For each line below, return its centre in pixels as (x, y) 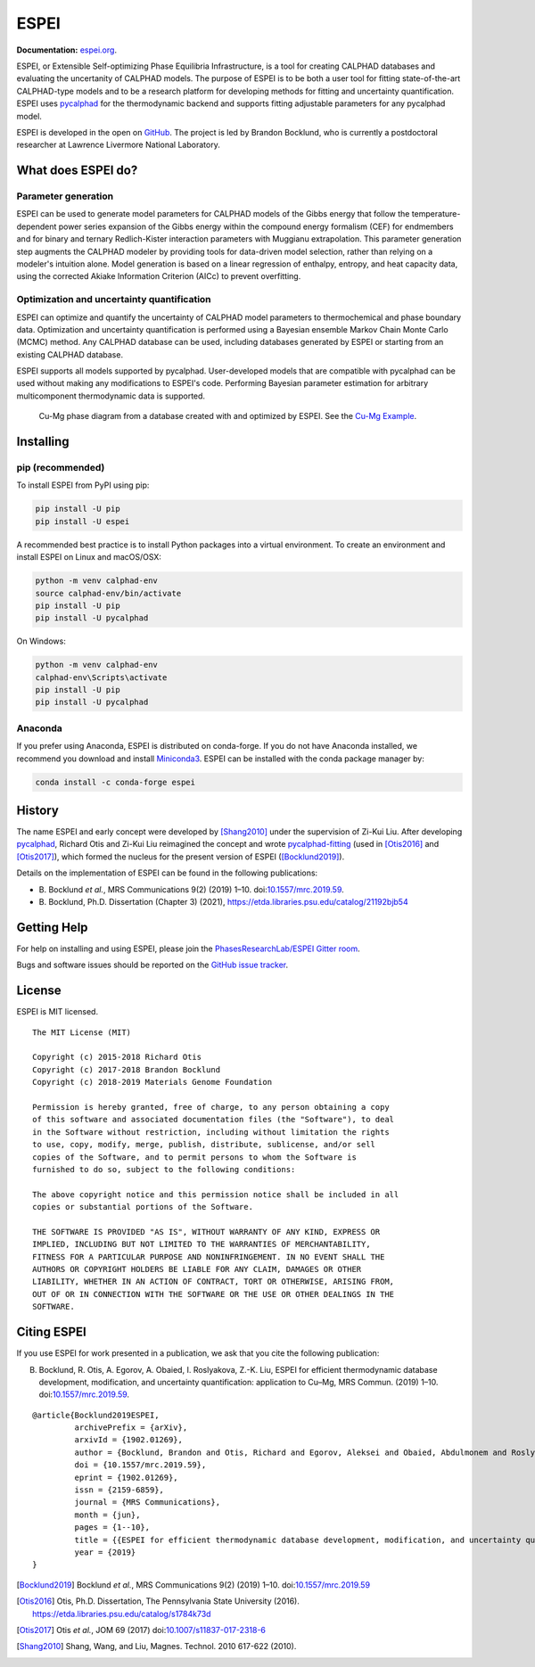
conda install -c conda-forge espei (115, 782)
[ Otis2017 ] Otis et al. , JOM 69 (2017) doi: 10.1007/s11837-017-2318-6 (141, 1630)
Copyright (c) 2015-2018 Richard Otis (117, 1057)
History (38, 810)
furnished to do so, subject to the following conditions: (164, 1169)
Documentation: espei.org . (67, 50)
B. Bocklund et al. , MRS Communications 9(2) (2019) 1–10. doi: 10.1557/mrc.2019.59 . (192, 889)
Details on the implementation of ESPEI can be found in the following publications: (167, 873)
